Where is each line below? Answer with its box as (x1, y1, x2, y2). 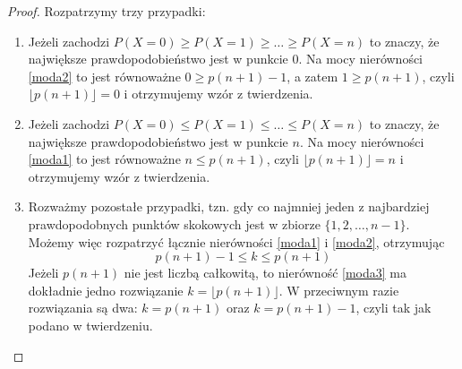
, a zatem (287, 66, 338, 85)
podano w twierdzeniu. (28, 315, 153, 334)
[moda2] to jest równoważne (28, 66, 181, 85)
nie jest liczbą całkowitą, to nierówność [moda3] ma (124, 263, 407, 282)
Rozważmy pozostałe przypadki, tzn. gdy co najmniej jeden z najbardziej (28, 197, 430, 216)
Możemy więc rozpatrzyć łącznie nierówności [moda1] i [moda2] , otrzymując (28, 232, 445, 251)
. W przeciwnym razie (278, 280, 399, 299)
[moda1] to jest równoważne (28, 150, 181, 168)
